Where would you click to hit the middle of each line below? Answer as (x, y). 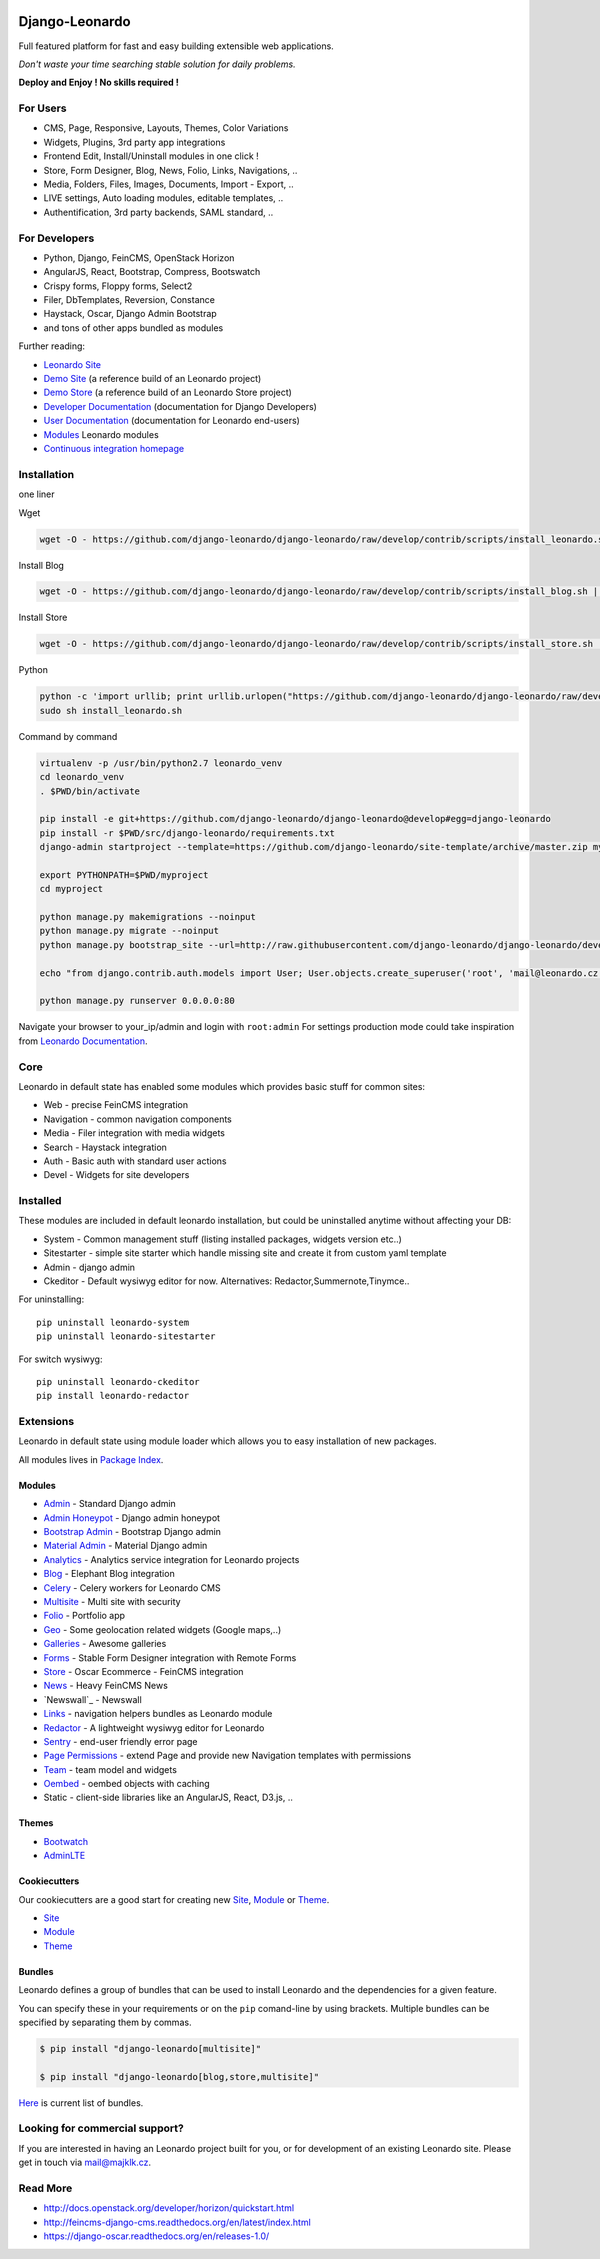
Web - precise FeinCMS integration (116, 1105)
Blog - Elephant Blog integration (109, 1574)
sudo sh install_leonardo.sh (111, 710)
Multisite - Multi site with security (112, 1601)
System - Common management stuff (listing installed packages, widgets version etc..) (222, 1239)
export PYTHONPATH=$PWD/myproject (124, 874)
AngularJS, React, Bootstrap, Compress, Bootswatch (152, 272)
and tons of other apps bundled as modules (133, 327)
